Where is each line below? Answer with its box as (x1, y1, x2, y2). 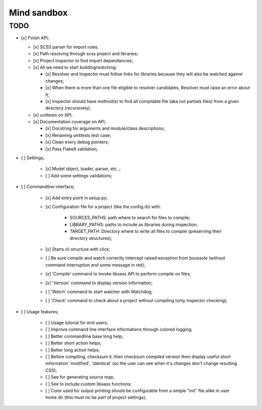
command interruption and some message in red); (45, 262, 146, 268)
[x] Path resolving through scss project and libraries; (33, 51, 138, 57)
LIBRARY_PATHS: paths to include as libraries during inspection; (69, 222, 198, 227)
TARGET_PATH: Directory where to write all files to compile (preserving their (69, 228, 222, 234)
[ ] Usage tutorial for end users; (45, 320, 109, 325)
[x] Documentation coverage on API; (33, 119, 106, 125)
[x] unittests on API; (33, 112, 73, 118)
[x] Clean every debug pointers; (45, 139, 109, 145)
